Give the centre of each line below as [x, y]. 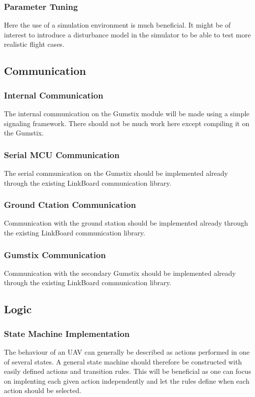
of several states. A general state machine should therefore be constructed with [123, 361]
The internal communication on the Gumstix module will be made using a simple [127, 113]
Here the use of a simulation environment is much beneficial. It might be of [117, 25]
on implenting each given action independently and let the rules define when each [127, 380]
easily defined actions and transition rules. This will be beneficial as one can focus [127, 371]
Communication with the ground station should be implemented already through [126, 223]
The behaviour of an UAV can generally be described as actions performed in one [127, 352]
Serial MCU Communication [62, 154]
